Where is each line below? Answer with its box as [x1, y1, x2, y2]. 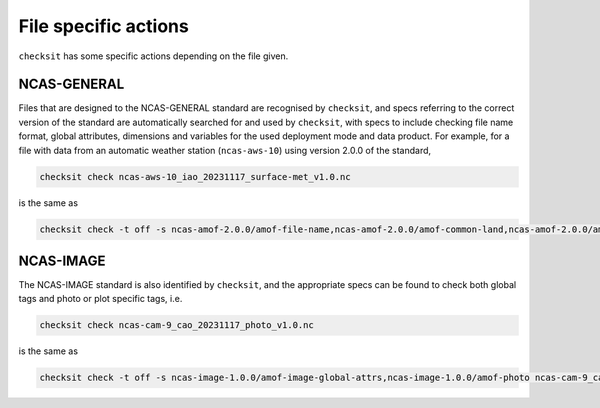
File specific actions [18, 15, 189, 37]
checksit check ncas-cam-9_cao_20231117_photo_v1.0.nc [39, 320, 314, 331]
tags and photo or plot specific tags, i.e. [18, 293, 183, 305]
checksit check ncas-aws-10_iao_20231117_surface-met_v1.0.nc [39, 171, 351, 182]
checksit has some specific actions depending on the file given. [18, 50, 289, 62]
